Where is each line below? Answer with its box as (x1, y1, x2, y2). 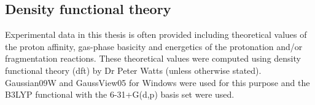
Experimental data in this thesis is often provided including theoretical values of (5, 28, 307, 41)
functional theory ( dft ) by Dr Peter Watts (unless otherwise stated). (5, 63, 262, 76)
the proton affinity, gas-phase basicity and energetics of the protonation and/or (5, 40, 303, 52)
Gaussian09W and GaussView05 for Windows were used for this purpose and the (5, 76, 310, 89)
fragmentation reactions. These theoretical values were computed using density (5, 52, 301, 65)
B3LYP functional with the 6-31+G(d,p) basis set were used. (5, 88, 235, 101)
